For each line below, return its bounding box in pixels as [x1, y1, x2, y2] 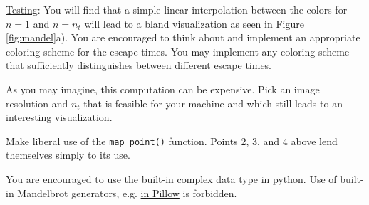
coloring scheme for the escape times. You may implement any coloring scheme [6, 43, 350, 58]
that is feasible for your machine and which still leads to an [83, 95, 343, 110]
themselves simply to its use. [6, 147, 130, 162]
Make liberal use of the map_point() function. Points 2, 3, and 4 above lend [6, 133, 338, 148]
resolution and [6, 95, 68, 110]
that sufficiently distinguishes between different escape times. [6, 58, 272, 73]
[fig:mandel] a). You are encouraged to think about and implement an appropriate [6, 30, 360, 45]
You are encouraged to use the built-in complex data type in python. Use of [6, 172, 337, 186]
